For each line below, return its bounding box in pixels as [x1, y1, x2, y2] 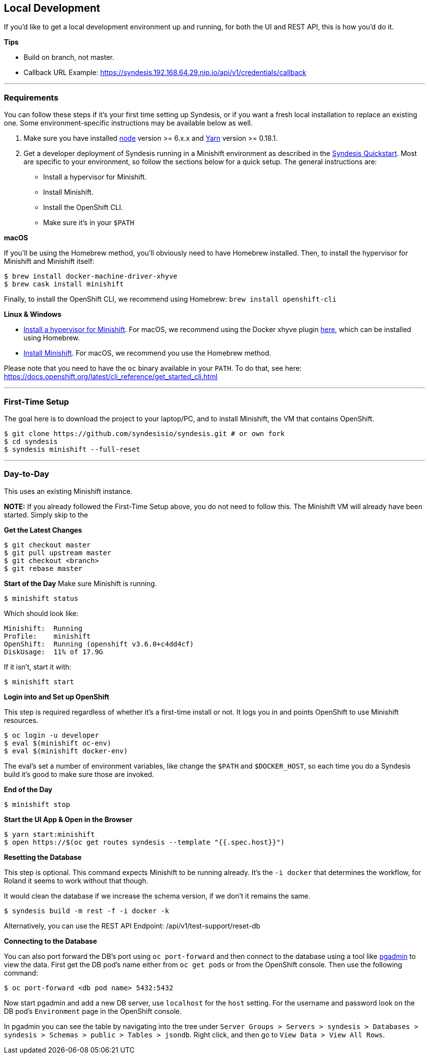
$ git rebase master [4, 564, 83, 572]
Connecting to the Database [4, 936, 97, 945]
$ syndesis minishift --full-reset [4, 445, 141, 453]
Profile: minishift [4, 632, 91, 640]
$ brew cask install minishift [4, 280, 124, 288]
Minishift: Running [4, 624, 83, 632]
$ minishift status [4, 594, 78, 602]
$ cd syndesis [4, 437, 58, 445]
